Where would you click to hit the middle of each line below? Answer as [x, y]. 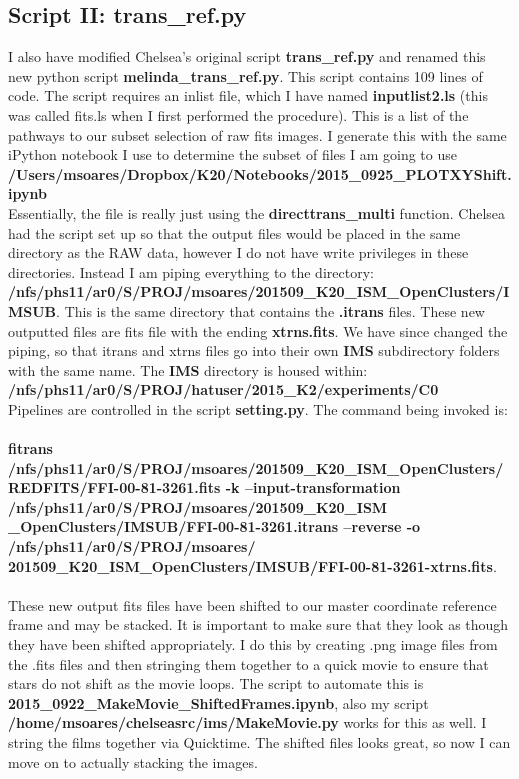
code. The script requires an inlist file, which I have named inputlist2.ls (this [248, 95]
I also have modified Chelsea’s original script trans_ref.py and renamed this [247, 56]
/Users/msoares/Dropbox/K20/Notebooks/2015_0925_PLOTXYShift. [260, 173]
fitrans [30, 448]
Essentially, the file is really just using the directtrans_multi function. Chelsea [257, 212]
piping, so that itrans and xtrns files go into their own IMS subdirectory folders [254, 350]
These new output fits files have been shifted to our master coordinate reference [252, 604]
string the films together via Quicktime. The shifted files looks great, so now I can [259, 741]
